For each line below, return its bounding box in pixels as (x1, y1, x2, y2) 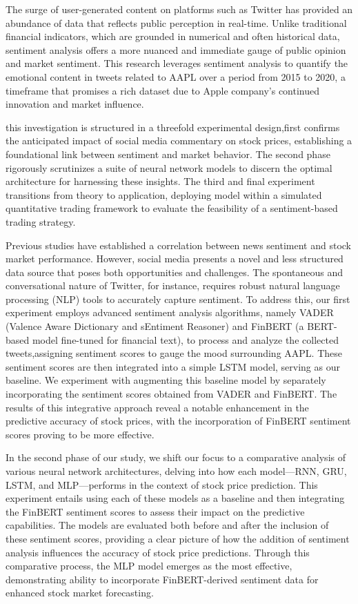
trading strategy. (6, 214, 76, 228)
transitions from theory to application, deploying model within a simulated (6, 187, 322, 202)
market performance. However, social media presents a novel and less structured (6, 251, 344, 266)
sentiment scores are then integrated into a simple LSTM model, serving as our (6, 359, 340, 373)
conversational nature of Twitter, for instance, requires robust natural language (6, 278, 340, 293)
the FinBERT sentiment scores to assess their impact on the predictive (6, 504, 305, 518)
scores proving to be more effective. (6, 427, 155, 441)
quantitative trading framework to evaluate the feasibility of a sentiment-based (6, 201, 338, 215)
